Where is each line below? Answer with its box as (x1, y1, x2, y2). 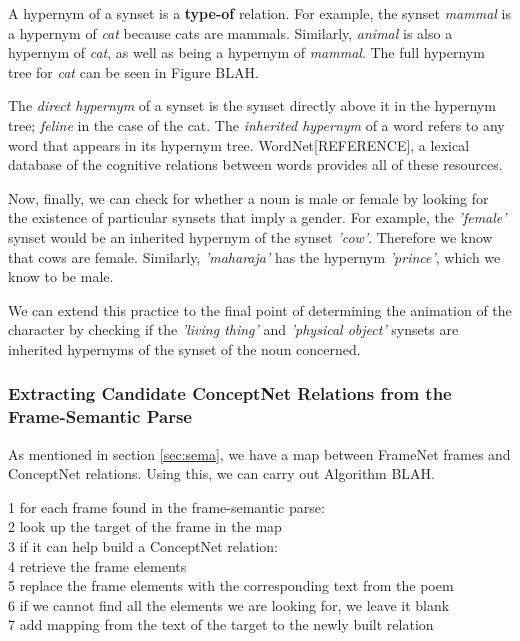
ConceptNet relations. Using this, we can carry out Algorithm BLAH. (8, 463, 435, 484)
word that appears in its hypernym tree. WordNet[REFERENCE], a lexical (8, 134, 470, 155)
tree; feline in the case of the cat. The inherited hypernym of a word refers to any (8, 114, 505, 135)
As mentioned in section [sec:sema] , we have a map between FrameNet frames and (8, 443, 511, 464)
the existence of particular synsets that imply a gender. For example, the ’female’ (8, 207, 507, 228)
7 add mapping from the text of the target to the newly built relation (8, 614, 434, 635)
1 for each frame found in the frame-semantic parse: (8, 496, 325, 517)
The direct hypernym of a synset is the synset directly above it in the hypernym (8, 95, 496, 116)
